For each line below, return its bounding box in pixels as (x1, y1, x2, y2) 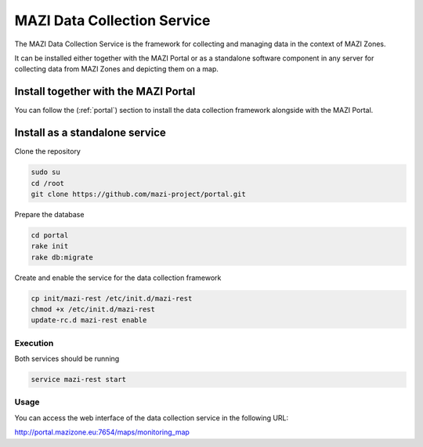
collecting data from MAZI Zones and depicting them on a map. (14, 64, 219, 74)
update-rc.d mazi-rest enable (31, 316, 147, 325)
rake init (31, 242, 69, 251)
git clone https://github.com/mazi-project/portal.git (31, 189, 246, 198)
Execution (14, 337, 54, 348)
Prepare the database (14, 209, 85, 219)
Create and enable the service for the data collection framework (14, 273, 222, 282)
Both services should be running (14, 354, 120, 364)
